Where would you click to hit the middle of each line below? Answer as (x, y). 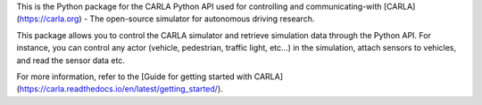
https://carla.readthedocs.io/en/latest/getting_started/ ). (121, 89)
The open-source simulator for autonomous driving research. (202, 19)
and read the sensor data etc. (71, 60)
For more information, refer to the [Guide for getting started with (134, 77)
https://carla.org (49, 19)
